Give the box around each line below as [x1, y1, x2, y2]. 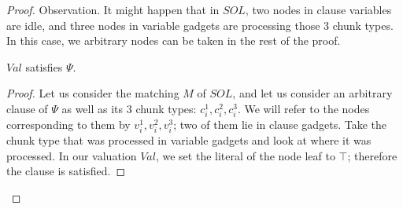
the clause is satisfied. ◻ [6, 163, 126, 179]
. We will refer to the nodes [237, 100, 370, 116]
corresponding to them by [6, 116, 131, 133]
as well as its [61, 100, 124, 116]
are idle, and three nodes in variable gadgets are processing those [6, 16, 320, 33]
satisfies [25, 58, 63, 75]
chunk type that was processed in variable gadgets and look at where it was [6, 132, 372, 148]
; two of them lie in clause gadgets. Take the [173, 116, 387, 133]
